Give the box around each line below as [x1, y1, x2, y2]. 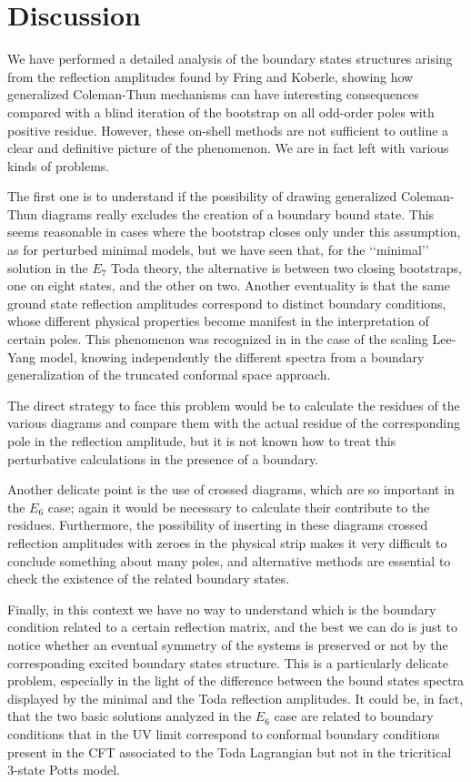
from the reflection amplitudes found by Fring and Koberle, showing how [7, 66, 414, 86]
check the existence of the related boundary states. [7, 569, 290, 588]
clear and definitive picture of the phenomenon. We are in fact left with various [7, 138, 449, 157]
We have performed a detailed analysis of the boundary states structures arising [7, 49, 453, 68]
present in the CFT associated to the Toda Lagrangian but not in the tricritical [7, 742, 452, 761]
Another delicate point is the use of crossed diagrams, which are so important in [7, 480, 455, 499]
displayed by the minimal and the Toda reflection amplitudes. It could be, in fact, [7, 688, 464, 707]
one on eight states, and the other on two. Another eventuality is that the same [7, 276, 450, 295]
